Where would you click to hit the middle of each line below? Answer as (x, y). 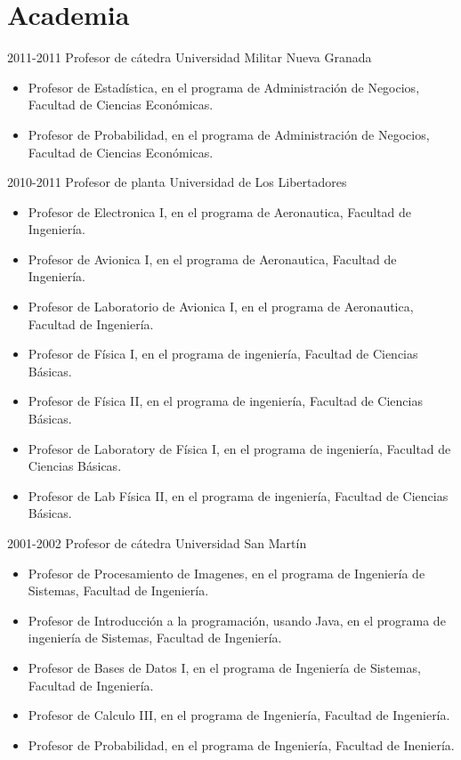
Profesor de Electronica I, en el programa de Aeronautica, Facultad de (220, 211)
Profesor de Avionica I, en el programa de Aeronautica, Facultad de (212, 259)
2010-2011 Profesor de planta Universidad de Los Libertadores (177, 182)
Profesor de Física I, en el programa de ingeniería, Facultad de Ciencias (223, 354)
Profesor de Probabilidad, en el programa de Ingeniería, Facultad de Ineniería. (241, 744)
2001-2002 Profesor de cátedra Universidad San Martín (157, 543)
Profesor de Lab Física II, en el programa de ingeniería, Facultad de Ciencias (238, 495)
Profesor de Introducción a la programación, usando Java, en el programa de (237, 620)
